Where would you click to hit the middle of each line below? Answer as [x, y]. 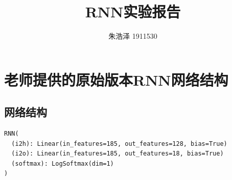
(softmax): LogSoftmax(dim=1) [63, 163]
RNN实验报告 [133, 11]
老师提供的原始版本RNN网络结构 [116, 79]
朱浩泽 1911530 [133, 36]
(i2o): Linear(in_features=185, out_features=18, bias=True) [118, 154]
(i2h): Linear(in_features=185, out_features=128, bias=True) [119, 144]
